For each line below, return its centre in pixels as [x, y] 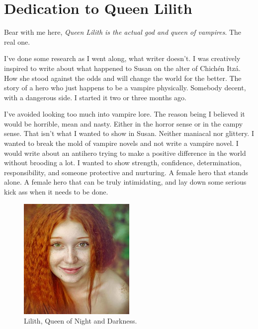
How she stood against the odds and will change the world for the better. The [123, 78]
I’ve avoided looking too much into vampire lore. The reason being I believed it [125, 114]
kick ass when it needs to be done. [56, 192]
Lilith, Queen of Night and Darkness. [81, 321]
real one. [17, 41]
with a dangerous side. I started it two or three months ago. [95, 97]
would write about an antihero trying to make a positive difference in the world [125, 153]
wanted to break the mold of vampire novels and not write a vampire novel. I [121, 143]
